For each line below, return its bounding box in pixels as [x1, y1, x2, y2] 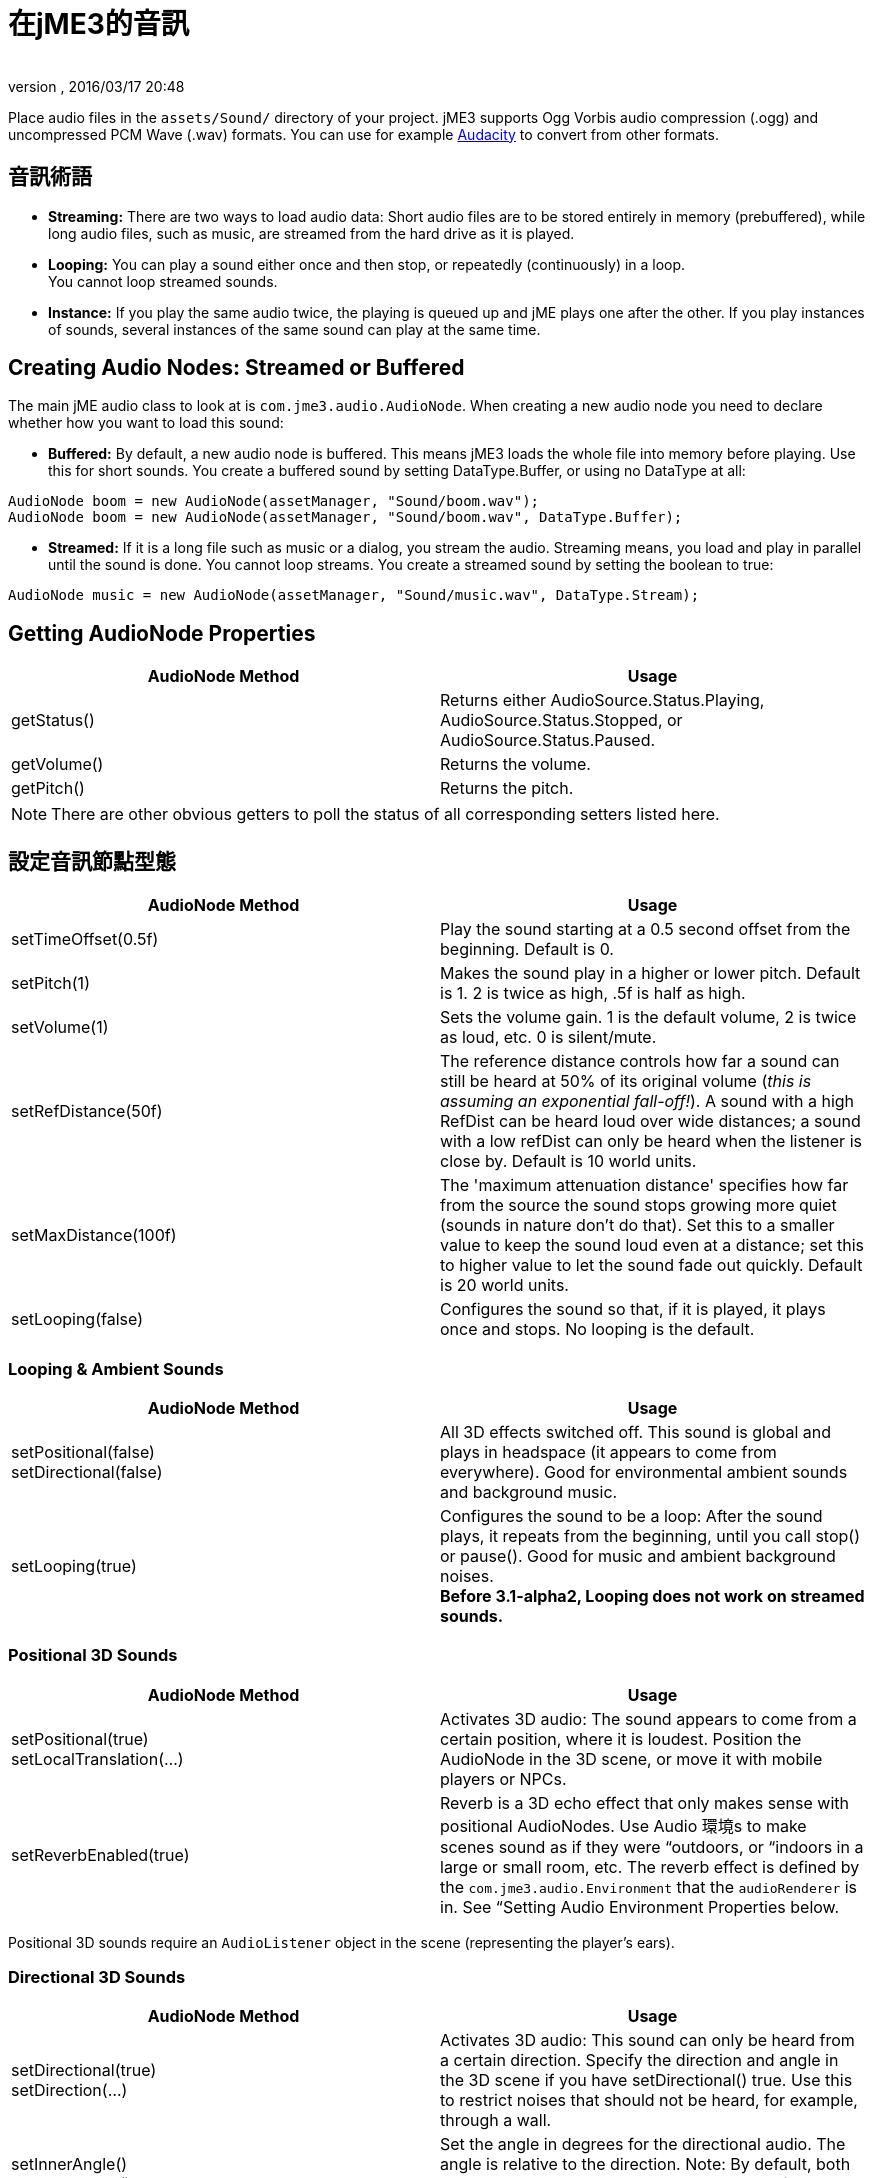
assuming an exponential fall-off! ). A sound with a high [440, 1091, 855, 1112]
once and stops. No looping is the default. [440, 1319, 755, 1340]
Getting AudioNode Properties [8, 620, 316, 646]
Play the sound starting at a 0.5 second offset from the [440, 919, 851, 940]
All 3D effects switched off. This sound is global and [440, 1421, 832, 1442]
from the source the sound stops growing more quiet [440, 1195, 837, 1216]
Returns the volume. [440, 754, 591, 775]
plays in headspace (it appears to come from [440, 1441, 777, 1462]
